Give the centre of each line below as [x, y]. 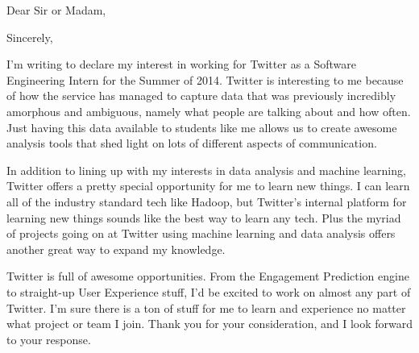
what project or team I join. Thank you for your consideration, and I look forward [210, 324]
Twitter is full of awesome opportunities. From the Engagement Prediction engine [208, 276]
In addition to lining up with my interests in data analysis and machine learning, [206, 170]
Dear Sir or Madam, [56, 10]
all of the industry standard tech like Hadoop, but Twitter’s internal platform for [207, 201]
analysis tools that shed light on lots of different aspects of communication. [192, 143]
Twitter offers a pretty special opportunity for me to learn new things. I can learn [208, 186]
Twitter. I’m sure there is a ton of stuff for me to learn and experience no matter [206, 307]
